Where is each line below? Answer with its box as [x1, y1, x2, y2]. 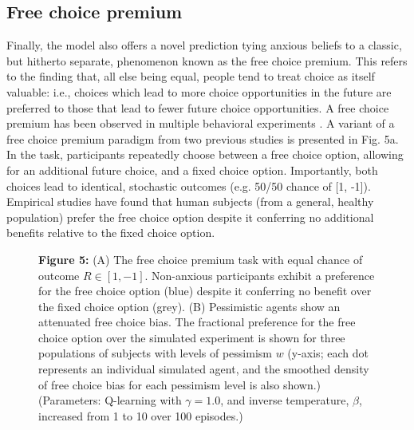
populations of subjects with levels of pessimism [38, 345, 272, 361]
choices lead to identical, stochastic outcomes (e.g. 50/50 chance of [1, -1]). [6, 177, 371, 194]
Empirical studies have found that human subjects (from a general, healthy [6, 193, 374, 210]
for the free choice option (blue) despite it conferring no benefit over [38, 282, 372, 299]
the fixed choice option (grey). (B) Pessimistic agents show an [38, 298, 341, 314]
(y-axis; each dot [287, 345, 369, 361]
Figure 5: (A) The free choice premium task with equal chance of [38, 251, 363, 267]
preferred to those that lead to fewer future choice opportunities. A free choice [6, 99, 389, 116]
